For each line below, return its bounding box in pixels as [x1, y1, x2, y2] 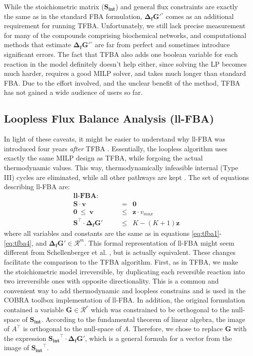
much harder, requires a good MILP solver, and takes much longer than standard [4, 68, 246, 78]
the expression [4, 333, 46, 343]
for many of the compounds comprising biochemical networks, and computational [4, 30, 247, 40]
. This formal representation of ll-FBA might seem [84, 237, 235, 248]
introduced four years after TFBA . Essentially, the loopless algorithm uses [4, 143, 228, 153]
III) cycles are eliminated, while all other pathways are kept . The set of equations [4, 172, 249, 182]
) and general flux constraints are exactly [115, 1, 238, 11]
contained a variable [4, 304, 64, 314]
